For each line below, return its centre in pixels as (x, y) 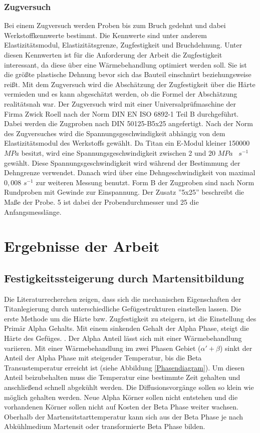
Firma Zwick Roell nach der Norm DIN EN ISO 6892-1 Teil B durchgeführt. (121, 113)
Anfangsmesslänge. (33, 211)
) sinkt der (236, 348)
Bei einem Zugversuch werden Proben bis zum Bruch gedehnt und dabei (115, 25)
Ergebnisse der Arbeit (82, 246)
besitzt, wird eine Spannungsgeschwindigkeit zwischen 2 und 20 (118, 152)
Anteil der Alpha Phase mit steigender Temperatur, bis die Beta (103, 358)
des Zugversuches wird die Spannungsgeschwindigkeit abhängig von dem (115, 133)
